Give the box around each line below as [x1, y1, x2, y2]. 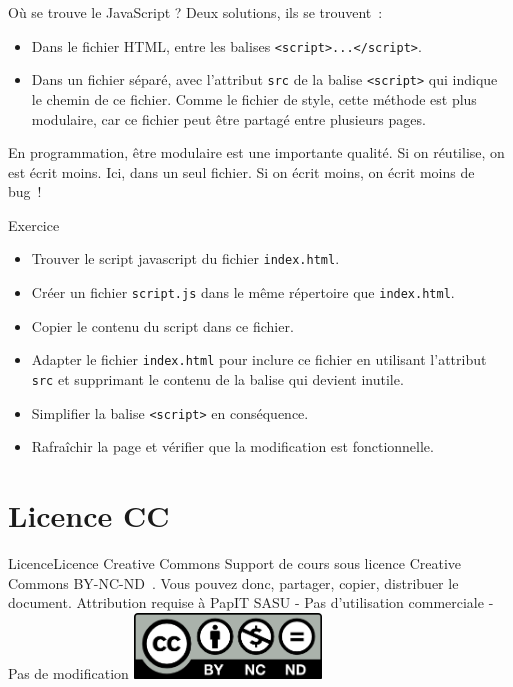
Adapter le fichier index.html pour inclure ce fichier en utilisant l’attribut [31, 349, 487, 370]
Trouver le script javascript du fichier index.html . [31, 248, 340, 269]
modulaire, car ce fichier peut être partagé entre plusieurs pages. [31, 108, 426, 129]
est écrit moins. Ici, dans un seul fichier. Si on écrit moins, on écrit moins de [8, 161, 475, 182]
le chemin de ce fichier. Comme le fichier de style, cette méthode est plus [31, 88, 477, 109]
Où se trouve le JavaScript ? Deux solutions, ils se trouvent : [8, 2, 383, 22]
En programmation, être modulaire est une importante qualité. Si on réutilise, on [8, 142, 505, 163]
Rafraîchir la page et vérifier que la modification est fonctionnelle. [31, 436, 434, 457]
